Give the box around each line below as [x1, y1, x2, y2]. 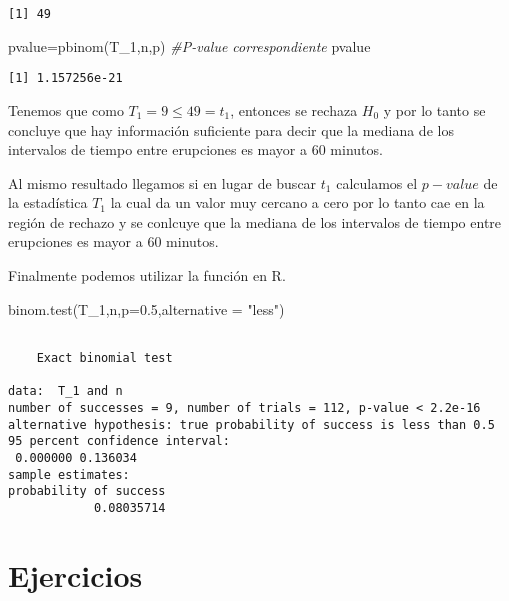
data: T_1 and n [8, 384, 123, 399]
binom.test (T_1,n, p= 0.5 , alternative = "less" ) [8, 298, 285, 319]
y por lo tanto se [383, 99, 486, 120]
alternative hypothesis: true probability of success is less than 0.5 [8, 417, 495, 432]
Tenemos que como [8, 99, 124, 120]
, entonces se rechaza [230, 99, 358, 120]
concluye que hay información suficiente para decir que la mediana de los [8, 119, 454, 140]
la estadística [8, 192, 88, 213]
